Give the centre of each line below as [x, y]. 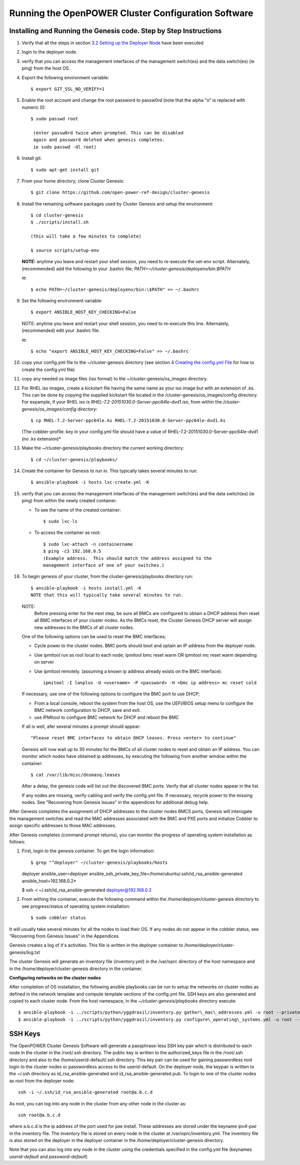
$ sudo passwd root [54, 119]
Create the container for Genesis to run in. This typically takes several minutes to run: [109, 471]
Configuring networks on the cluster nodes [55, 978]
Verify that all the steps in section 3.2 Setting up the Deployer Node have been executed [112, 43]
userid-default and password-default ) [48, 1156]
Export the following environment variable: [65, 77]
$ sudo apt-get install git [65, 170]
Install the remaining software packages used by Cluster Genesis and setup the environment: [117, 204]
